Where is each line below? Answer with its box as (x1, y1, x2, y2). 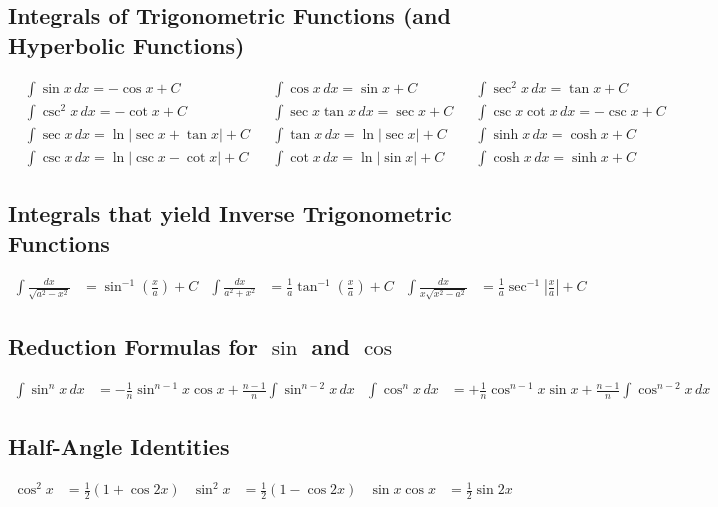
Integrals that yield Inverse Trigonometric (8, 198, 452, 229)
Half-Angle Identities (8, 430, 230, 461)
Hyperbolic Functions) (8, 29, 245, 60)
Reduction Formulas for (8, 331, 258, 362)
